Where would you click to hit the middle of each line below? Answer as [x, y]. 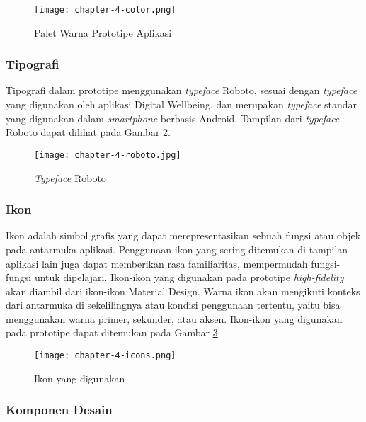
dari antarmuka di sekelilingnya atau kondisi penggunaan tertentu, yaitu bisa [173, 305]
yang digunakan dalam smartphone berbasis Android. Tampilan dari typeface [173, 118]
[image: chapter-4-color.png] [105, 10]
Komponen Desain [59, 410]
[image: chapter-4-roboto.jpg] [108, 155]
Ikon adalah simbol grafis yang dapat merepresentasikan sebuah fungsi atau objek [183, 235]
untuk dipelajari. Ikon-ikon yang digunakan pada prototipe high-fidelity [189, 277]
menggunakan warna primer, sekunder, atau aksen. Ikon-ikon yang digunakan [174, 318]
